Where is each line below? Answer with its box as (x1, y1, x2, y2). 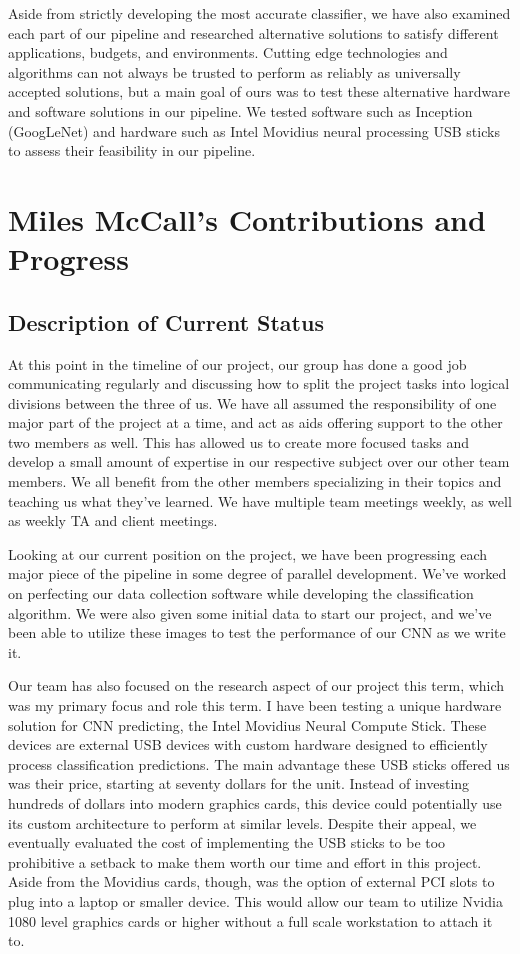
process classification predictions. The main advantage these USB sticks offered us (8, 753, 510, 774)
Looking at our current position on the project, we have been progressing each (8, 543, 487, 564)
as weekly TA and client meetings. (8, 510, 218, 531)
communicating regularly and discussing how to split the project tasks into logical (8, 373, 510, 394)
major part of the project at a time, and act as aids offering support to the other (8, 412, 503, 433)
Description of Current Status (8, 306, 324, 337)
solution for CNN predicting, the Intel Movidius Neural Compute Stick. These (8, 714, 487, 735)
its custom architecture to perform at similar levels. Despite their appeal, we (8, 812, 477, 833)
